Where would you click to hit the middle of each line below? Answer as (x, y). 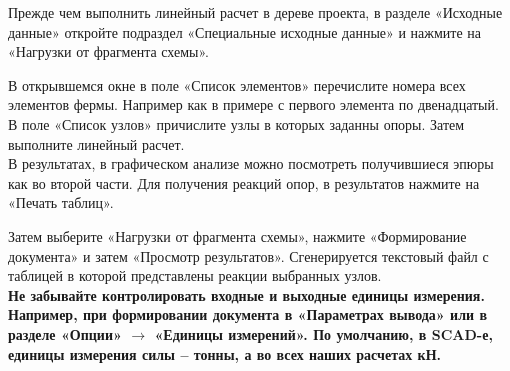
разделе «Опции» (65, 333)
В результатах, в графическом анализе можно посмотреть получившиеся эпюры (251, 163)
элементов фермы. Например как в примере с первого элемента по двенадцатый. (253, 104)
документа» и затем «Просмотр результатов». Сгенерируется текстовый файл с (248, 255)
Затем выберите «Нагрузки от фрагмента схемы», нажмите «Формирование (237, 235)
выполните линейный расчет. (96, 143)
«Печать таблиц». (61, 202)
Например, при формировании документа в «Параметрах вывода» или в (248, 314)
